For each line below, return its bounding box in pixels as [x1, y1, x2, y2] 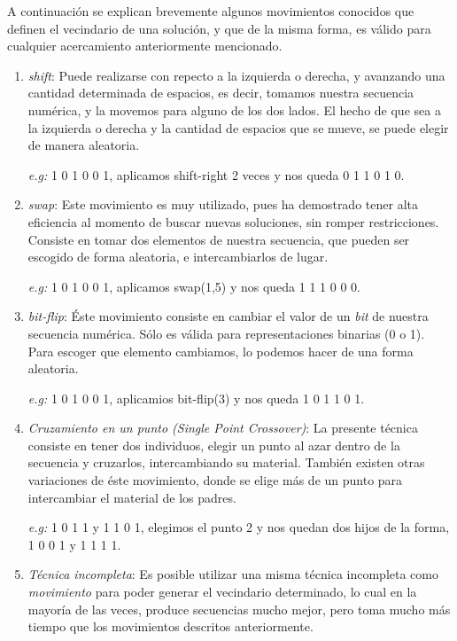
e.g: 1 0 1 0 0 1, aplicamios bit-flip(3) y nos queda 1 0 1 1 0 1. [27, 388, 365, 407]
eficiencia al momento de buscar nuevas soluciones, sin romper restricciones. [27, 212, 439, 231]
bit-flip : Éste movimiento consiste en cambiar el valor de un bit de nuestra [27, 307, 429, 325]
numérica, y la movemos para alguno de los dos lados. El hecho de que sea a [27, 100, 441, 119]
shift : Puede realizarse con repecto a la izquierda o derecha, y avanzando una [27, 66, 445, 84]
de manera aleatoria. [27, 136, 140, 154]
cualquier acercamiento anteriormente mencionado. [7, 36, 283, 55]
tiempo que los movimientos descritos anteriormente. [27, 617, 314, 636]
